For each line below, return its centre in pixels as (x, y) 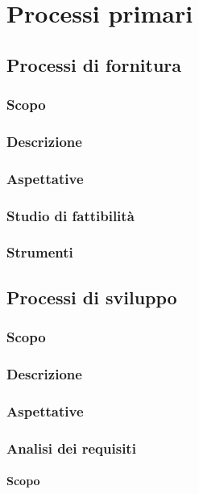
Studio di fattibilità (70, 215)
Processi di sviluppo (92, 297)
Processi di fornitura (94, 64)
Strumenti (40, 252)
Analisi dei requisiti (71, 448)
